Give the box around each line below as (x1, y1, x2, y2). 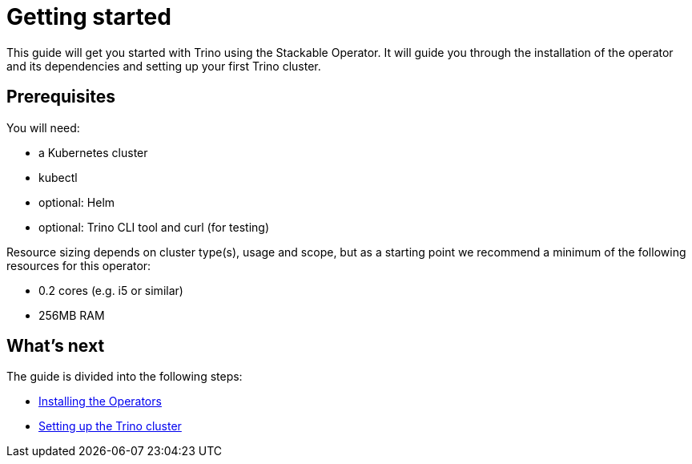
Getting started (6, 3, 171, 30)
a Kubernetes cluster (38, 145, 148, 159)
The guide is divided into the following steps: (6, 369, 243, 384)
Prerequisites (6, 87, 115, 107)
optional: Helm (38, 195, 115, 209)
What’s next (6, 336, 105, 357)
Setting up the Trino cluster (38, 419, 182, 434)
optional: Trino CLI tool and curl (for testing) (38, 220, 270, 234)
